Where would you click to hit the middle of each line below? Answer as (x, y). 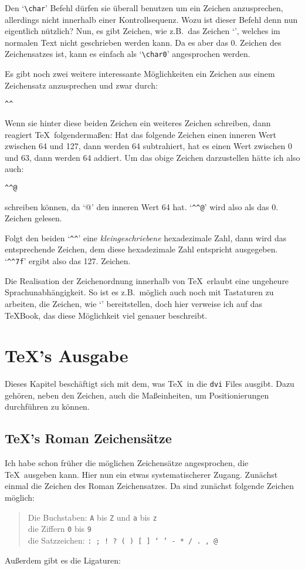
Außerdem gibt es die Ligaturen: (63, 560)
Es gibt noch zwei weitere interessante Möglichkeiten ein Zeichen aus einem (140, 74)
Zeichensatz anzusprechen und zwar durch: (81, 85)
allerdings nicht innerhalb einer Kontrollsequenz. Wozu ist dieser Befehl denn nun (151, 19)
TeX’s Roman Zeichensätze (88, 438)
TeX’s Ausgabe (67, 355)
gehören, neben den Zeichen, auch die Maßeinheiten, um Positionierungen (137, 395)
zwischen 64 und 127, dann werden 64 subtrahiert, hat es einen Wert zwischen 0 (149, 146)
